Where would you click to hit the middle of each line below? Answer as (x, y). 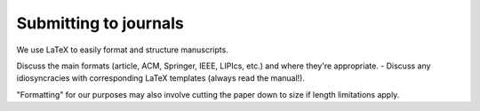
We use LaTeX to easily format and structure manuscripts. (122, 50)
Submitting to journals (100, 23)
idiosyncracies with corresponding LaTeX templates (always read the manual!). (161, 78)
